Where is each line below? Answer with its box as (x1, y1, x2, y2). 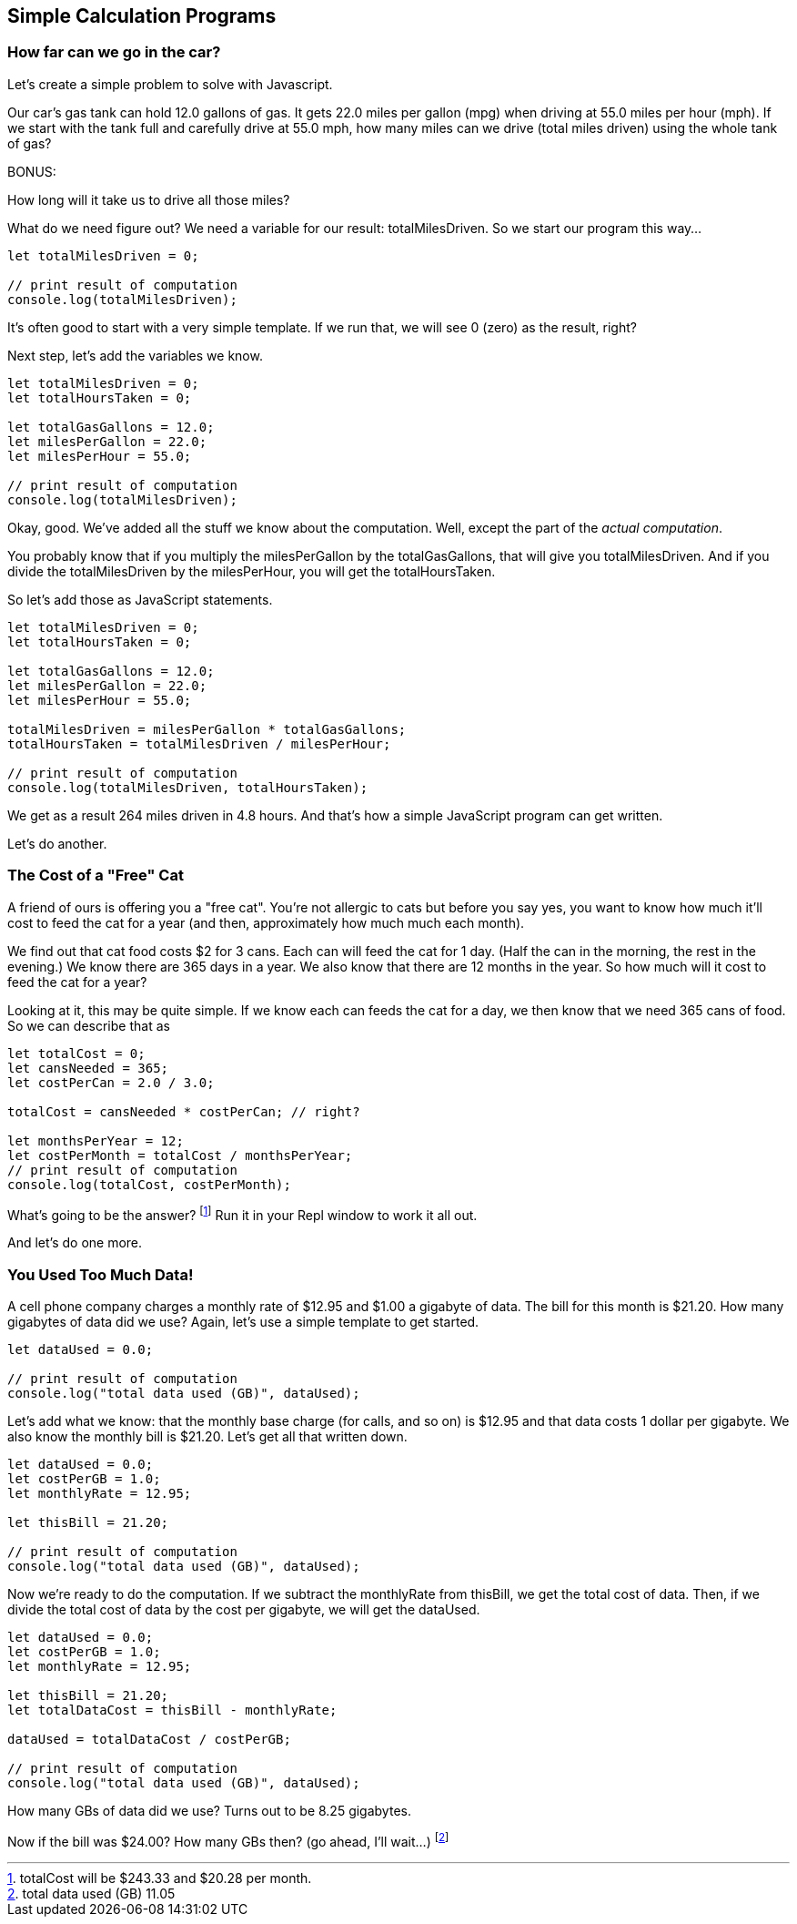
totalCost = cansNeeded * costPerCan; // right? (7, 1104, 360, 1119)
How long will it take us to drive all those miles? (7, 191, 290, 208)
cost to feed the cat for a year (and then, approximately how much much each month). (7, 914, 525, 931)
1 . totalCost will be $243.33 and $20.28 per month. (7, 1869, 312, 1886)
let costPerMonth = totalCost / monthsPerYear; (7, 1147, 353, 1163)
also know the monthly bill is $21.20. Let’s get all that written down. (7, 1428, 408, 1444)
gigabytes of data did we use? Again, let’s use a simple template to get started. (7, 1313, 479, 1329)
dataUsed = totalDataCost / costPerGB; (7, 1731, 291, 1746)
